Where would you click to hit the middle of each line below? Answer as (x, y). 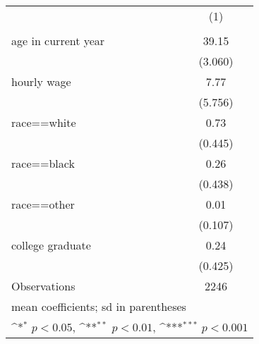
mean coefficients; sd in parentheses (99, 306)
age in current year (58, 41)
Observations (43, 286)
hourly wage (41, 81)
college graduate (51, 245)
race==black (43, 163)
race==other (43, 204)
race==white (44, 122)
